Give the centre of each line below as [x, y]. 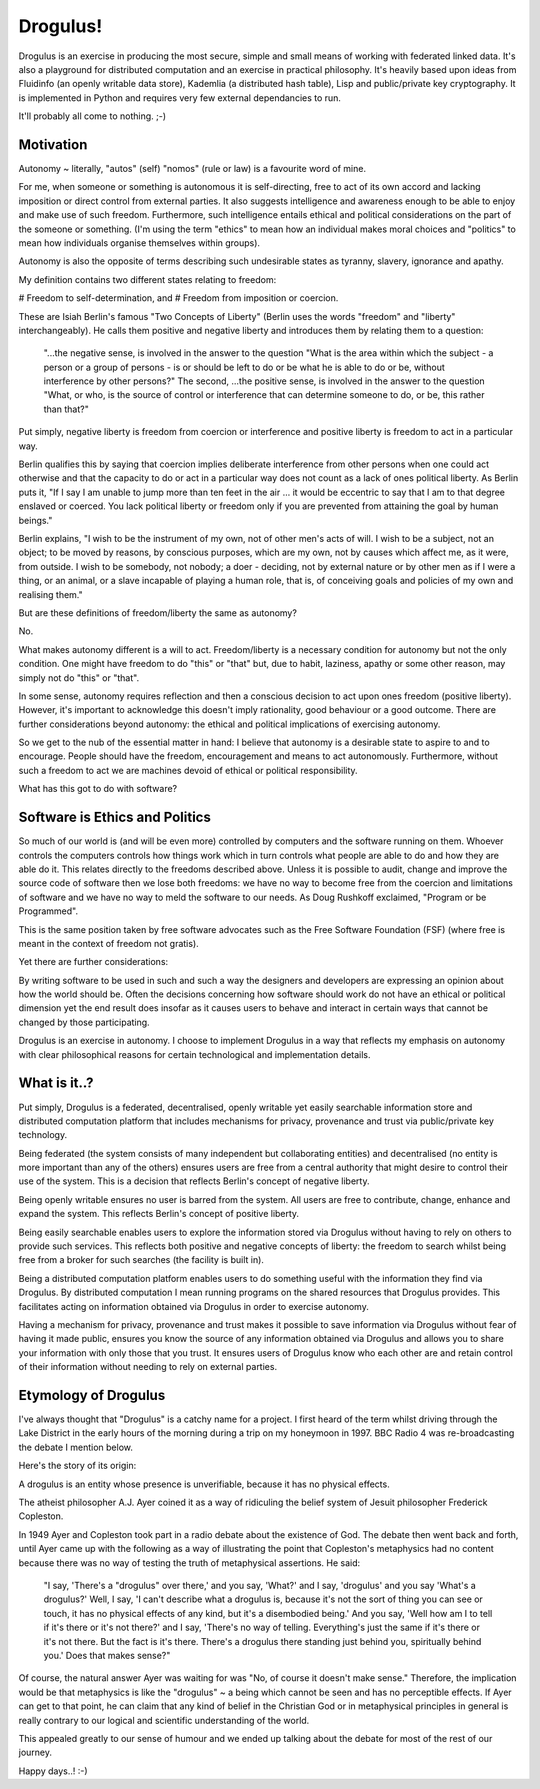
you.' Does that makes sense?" [107, 1655]
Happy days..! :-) [53, 1771]
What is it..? [56, 1083]
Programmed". [48, 911]
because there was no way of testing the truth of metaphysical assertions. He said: [189, 1562]
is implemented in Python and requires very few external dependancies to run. [180, 97]
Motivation [53, 144]
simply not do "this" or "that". [79, 677]
